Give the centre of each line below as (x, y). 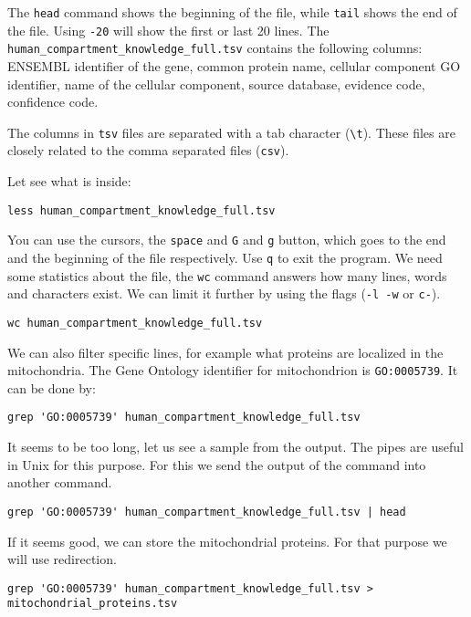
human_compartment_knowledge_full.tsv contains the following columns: (215, 48)
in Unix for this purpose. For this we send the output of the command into (217, 464)
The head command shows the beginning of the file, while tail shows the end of (232, 12)
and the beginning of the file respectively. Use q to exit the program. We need (225, 257)
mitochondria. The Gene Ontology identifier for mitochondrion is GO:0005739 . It (233, 370)
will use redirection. (62, 559)
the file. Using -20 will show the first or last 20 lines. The (168, 30)
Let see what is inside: (69, 181)
